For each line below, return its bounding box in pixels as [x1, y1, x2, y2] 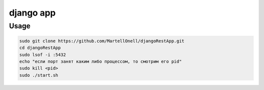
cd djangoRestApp [19, 45, 61, 51]
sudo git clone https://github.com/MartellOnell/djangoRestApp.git [19, 38, 185, 44]
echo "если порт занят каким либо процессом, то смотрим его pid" [19, 59, 182, 64]
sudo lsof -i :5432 [19, 52, 66, 57]
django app [9, 7, 56, 18]
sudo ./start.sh [19, 72, 59, 78]
